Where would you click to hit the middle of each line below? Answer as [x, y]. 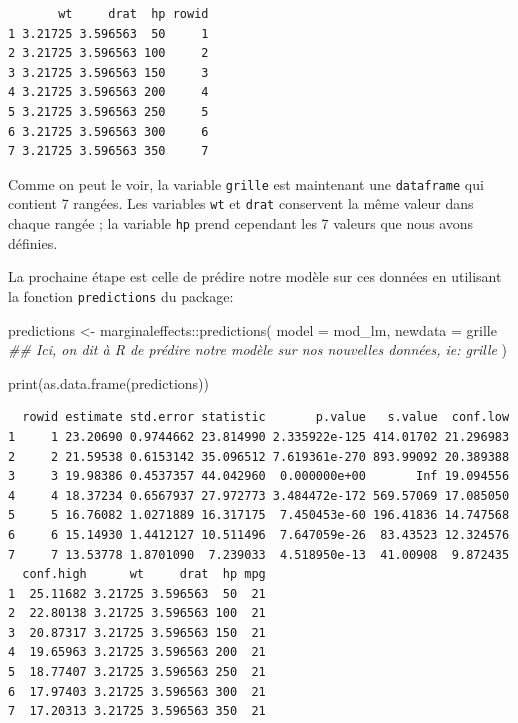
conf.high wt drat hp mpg [144, 574]
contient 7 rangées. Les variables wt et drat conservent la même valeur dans [241, 203]
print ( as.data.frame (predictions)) [109, 382]
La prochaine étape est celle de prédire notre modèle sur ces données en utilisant [255, 276]
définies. [33, 242]
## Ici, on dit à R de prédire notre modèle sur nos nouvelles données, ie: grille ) [258, 349]
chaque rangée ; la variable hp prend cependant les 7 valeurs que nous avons [241, 223]
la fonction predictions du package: [121, 295]
